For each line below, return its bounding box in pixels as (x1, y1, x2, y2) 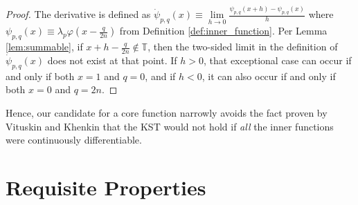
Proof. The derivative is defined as (6, 7, 151, 21)
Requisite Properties (6, 173, 206, 201)
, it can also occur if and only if (202, 68, 336, 83)
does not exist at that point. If (47, 53, 177, 68)
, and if (145, 68, 176, 83)
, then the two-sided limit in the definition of (147, 39, 338, 54)
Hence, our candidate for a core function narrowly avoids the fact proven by (6, 106, 328, 120)
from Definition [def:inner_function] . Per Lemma (119, 23, 328, 38)
